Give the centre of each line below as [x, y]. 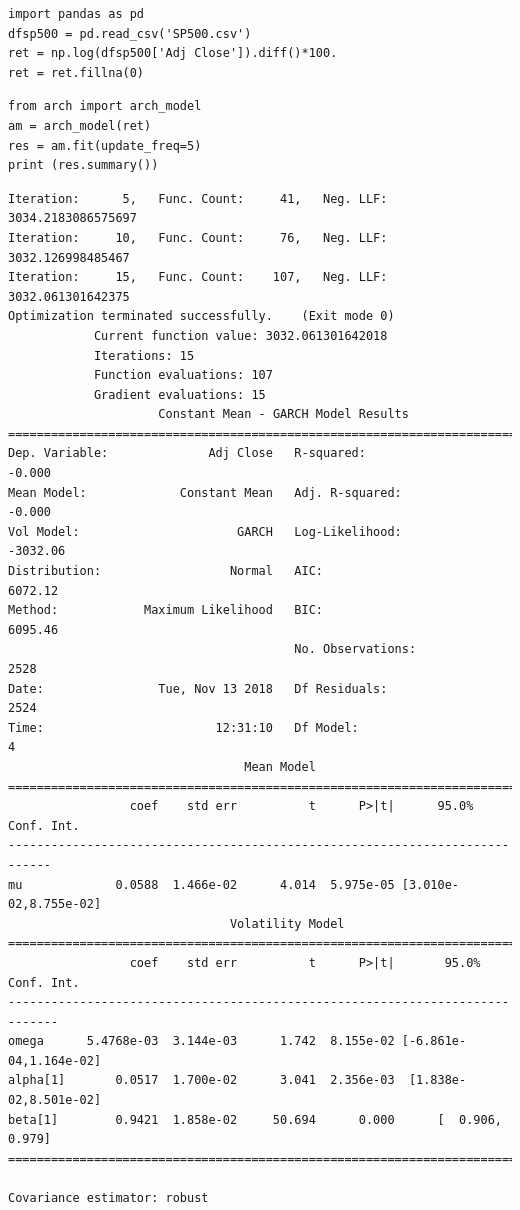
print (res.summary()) [83, 165]
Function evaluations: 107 [183, 375]
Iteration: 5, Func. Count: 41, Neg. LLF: [198, 198]
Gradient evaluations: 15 [179, 394]
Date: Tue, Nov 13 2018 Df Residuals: [198, 688]
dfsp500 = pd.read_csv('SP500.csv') [130, 33]
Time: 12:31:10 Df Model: [183, 727]
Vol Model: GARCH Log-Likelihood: [205, 531]
